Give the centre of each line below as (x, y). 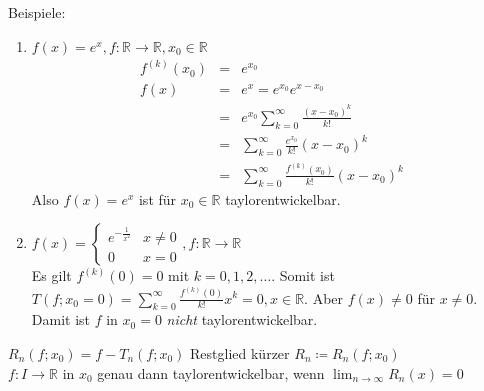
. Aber (324, 297)
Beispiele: (37, 12)
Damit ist (61, 319)
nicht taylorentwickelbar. (242, 319)
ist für (157, 198)
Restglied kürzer (240, 352)
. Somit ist (303, 275)
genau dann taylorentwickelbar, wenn (211, 372)
